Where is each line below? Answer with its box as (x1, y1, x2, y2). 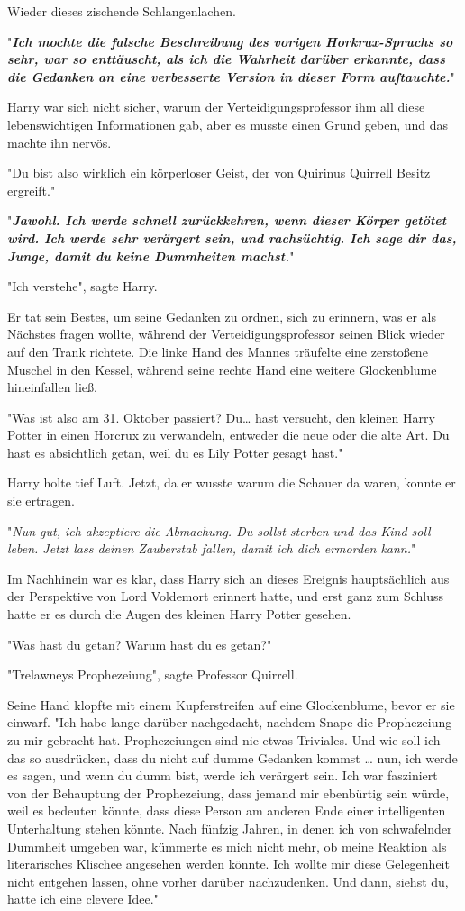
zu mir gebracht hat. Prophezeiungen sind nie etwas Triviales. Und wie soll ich (7, 731, 441, 749)
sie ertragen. (7, 491, 75, 510)
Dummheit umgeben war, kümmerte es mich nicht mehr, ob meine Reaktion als (7, 836, 447, 855)
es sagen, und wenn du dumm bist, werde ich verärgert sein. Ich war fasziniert (7, 766, 438, 785)
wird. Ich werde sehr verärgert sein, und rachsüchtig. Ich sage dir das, (7, 228, 457, 247)
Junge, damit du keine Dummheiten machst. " (7, 246, 295, 265)
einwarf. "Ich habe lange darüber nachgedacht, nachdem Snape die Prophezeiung (7, 713, 452, 732)
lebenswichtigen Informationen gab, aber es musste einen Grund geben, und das (7, 114, 449, 133)
